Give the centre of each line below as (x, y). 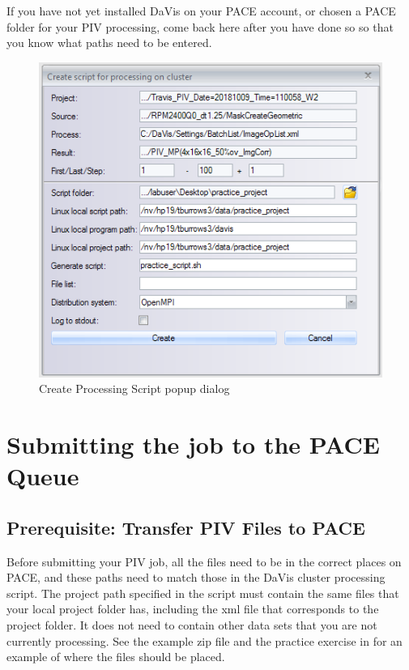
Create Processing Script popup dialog (134, 388)
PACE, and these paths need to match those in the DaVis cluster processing (196, 577)
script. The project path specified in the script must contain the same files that (203, 593)
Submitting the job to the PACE (193, 444)
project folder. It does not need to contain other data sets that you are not (192, 625)
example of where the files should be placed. (116, 657)
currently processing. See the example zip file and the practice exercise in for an (204, 640)
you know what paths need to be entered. (109, 43)
